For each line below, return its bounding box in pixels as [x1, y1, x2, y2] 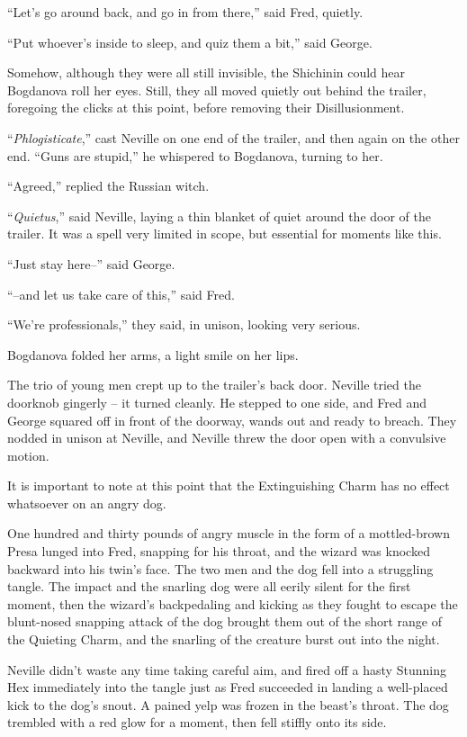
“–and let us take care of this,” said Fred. [7, 284, 235, 303]
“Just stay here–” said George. [7, 254, 175, 273]
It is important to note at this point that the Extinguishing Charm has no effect [7, 476, 450, 495]
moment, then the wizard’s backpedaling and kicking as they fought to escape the [7, 594, 458, 613]
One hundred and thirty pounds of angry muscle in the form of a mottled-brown [7, 524, 450, 543]
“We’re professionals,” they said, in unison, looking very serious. [7, 315, 361, 334]
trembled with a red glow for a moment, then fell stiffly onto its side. [7, 713, 387, 732]
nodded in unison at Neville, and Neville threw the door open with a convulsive [7, 428, 446, 447]
